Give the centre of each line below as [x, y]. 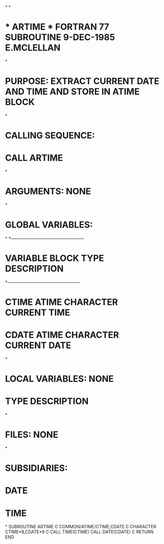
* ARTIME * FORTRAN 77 [57, 27]
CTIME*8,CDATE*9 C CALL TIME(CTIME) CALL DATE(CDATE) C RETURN [79, 532]
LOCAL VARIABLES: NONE [59, 379]
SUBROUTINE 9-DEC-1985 [60, 38]
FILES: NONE [32, 435]
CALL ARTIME [34, 158]
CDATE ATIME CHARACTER [62, 335]
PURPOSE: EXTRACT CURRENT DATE [82, 81]
